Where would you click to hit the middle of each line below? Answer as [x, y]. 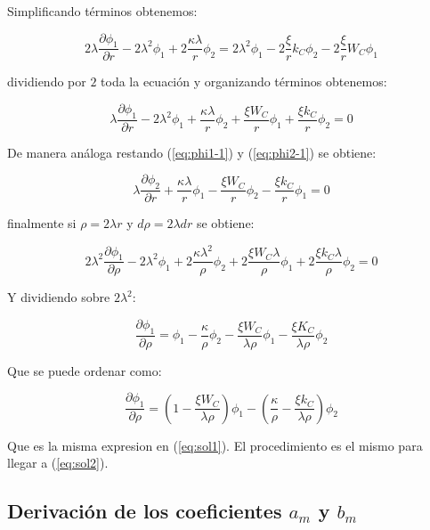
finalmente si [42, 223]
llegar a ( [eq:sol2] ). [58, 463]
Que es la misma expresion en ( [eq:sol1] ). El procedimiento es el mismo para [215, 445]
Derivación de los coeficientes [145, 511]
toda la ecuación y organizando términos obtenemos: [244, 82]
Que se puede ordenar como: [85, 370]
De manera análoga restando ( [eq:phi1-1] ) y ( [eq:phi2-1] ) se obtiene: [192, 152]
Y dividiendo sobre [59, 297]
